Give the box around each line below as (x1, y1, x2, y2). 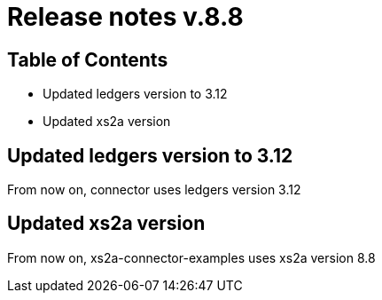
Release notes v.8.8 (7, 2, 244, 32)
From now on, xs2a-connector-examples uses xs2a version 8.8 (7, 249, 376, 265)
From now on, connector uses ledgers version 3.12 (7, 182, 301, 198)
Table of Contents (7, 48, 168, 71)
